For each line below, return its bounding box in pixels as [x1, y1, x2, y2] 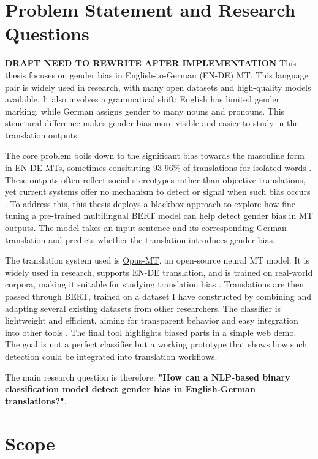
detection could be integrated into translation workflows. [5, 349, 218, 362]
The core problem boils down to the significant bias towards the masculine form [5, 149, 305, 162]
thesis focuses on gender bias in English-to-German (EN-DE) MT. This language [5, 68, 308, 81]
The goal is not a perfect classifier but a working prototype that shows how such [5, 338, 307, 351]
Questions [5, 21, 89, 46]
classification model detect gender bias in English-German [5, 382, 256, 395]
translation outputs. [5, 128, 80, 141]
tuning [5, 209, 29, 222]
